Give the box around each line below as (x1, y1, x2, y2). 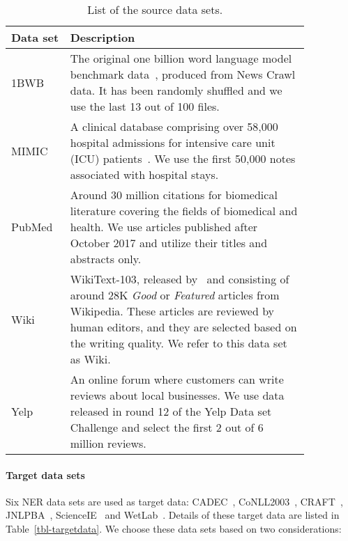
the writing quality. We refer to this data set (70, 335, 287, 351)
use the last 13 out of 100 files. (70, 98, 220, 114)
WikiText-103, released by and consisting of (70, 271, 289, 287)
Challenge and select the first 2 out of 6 (70, 419, 264, 435)
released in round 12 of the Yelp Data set (70, 403, 272, 419)
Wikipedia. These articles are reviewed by (70, 303, 275, 319)
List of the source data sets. (87, 1, 223, 17)
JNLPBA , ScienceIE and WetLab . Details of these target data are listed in (6, 508, 340, 522)
